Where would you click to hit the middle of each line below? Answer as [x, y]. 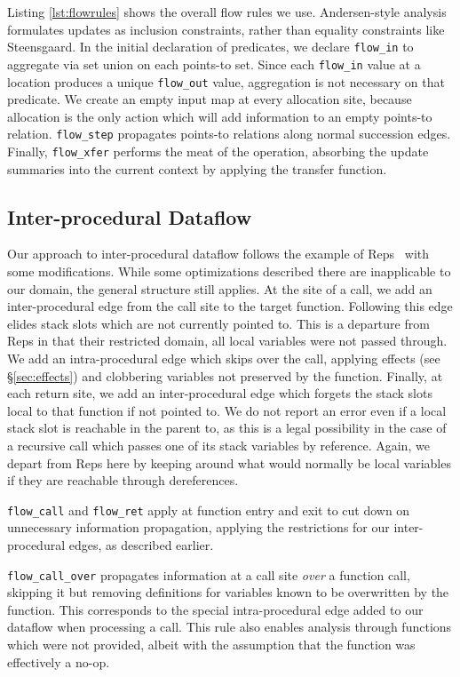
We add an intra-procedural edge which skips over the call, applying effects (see [224, 358]
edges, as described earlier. [141, 545]
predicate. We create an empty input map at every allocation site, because [210, 99]
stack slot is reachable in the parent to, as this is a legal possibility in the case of [227, 428]
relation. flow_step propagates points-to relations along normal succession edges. [229, 134]
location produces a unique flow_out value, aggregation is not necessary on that [226, 81]
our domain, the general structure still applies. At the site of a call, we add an [220, 288]
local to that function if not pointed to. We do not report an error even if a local [227, 410]
